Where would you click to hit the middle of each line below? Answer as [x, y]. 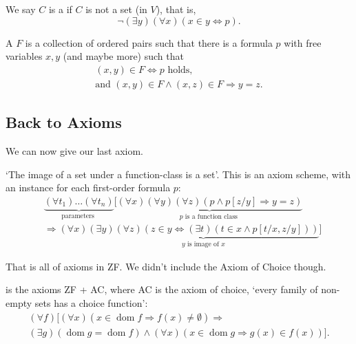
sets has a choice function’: [91, 302]
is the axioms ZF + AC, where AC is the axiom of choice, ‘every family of [162, 289]
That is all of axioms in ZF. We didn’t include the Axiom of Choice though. [166, 266]
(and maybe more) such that [123, 56]
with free [303, 42]
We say [21, 9]
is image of [203, 245]
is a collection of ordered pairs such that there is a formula [149, 42]
